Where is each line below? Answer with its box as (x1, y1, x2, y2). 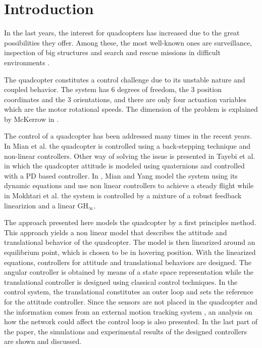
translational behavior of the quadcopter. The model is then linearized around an (4, 237, 255, 247)
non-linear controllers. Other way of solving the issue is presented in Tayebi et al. (4, 150, 255, 161)
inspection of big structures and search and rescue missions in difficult (4, 47, 221, 58)
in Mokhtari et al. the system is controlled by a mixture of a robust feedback (4, 190, 242, 201)
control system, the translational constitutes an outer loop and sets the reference (4, 286, 253, 297)
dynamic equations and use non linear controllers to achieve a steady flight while (4, 180, 254, 191)
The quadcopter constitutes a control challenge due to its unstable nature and (4, 74, 245, 84)
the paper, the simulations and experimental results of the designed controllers (4, 326, 247, 336)
